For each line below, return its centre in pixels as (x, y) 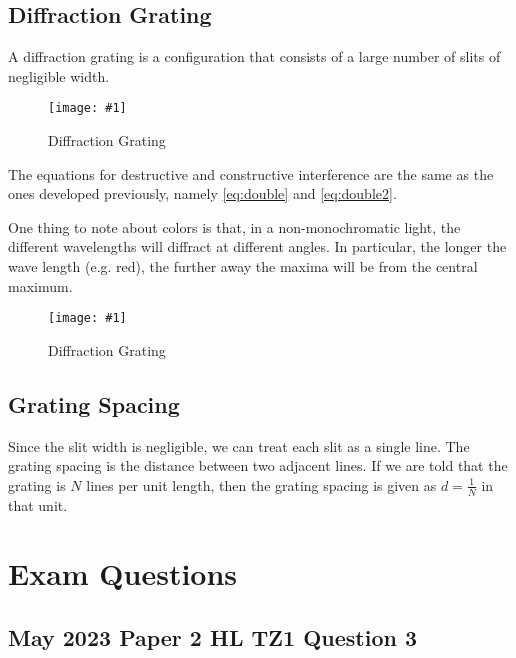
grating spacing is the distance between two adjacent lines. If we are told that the (258, 465)
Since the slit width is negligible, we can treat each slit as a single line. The (239, 445)
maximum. (40, 285)
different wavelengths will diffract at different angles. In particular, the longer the (257, 246)
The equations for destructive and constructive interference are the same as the (251, 173)
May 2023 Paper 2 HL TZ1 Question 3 (212, 637)
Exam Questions (123, 573)
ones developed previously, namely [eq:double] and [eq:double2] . (202, 193)
